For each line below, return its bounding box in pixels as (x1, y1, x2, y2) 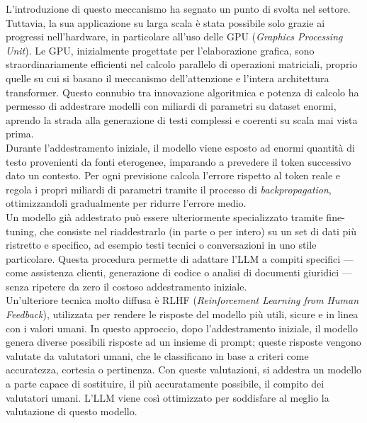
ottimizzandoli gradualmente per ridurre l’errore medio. (6, 196, 247, 210)
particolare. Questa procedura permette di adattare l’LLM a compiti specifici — (6, 251, 354, 266)
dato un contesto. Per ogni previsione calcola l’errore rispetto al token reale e (6, 168, 341, 183)
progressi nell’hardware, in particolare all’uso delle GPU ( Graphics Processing (6, 29, 343, 44)
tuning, (6, 223, 37, 238)
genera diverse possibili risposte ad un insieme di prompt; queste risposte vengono (6, 334, 361, 349)
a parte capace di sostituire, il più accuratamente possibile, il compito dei (6, 376, 324, 391)
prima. (6, 126, 34, 141)
